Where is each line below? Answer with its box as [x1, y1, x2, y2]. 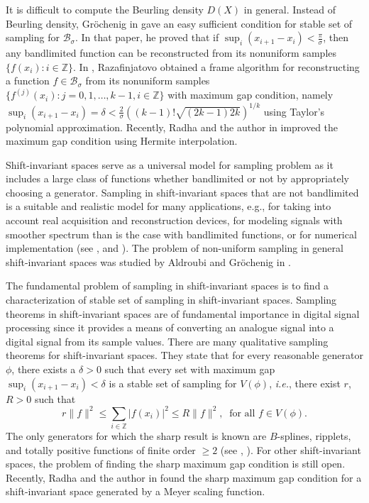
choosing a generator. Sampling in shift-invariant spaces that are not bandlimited [6, 184, 359, 199]
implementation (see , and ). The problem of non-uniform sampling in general [6, 241, 343, 255]
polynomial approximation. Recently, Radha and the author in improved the [6, 119, 338, 134]
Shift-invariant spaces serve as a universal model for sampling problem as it [6, 157, 334, 172]
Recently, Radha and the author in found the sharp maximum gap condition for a [6, 470, 362, 485]
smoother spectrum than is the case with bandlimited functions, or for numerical [6, 226, 357, 241]
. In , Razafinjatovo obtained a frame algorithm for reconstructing [73, 59, 360, 74]
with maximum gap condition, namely [167, 87, 334, 102]
